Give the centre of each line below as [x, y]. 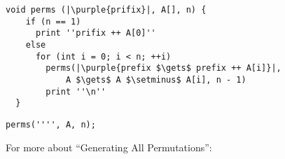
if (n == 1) [53, 21]
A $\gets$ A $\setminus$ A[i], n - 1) [156, 79]
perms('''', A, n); [51, 124]
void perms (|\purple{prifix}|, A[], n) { [106, 10]
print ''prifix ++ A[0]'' [96, 33]
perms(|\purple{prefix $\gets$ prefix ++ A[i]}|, [164, 68]
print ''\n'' [76, 91]
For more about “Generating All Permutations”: [109, 147]
